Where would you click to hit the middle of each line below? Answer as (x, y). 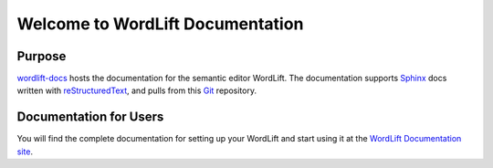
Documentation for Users (90, 117)
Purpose (42, 56)
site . (25, 152)
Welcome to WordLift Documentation (160, 24)
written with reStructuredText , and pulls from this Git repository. (137, 90)
